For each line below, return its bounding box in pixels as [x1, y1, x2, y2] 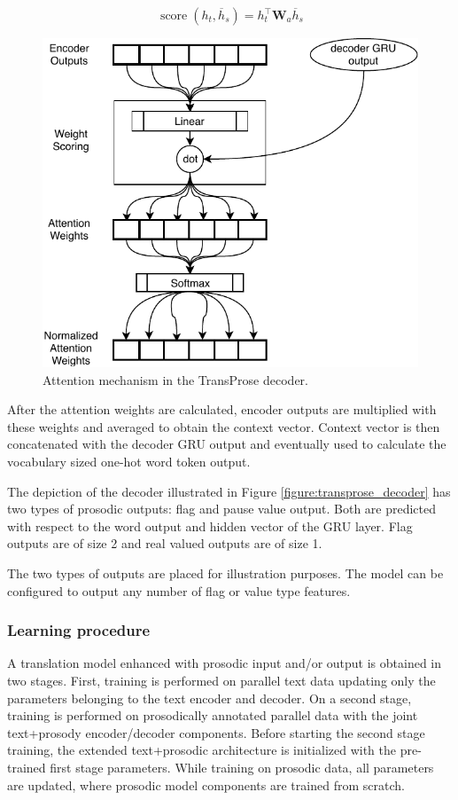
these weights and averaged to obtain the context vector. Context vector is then [7, 417, 440, 435]
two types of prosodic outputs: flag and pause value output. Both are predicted [7, 499, 437, 518]
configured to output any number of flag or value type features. [7, 581, 351, 600]
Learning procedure [7, 619, 151, 641]
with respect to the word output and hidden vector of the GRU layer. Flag [7, 516, 413, 535]
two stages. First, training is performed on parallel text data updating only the [7, 671, 436, 689]
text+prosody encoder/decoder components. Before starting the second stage [7, 723, 425, 741]
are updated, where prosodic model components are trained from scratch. [7, 775, 405, 794]
